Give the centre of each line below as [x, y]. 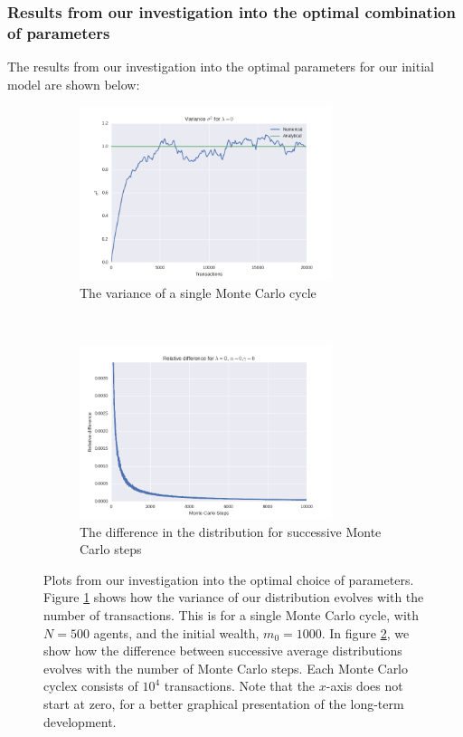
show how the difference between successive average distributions [223, 651]
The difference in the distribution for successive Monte [231, 531]
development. [80, 721]
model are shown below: [74, 84]
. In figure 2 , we [365, 632]
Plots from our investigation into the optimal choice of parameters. [229, 579]
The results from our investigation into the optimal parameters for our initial [221, 67]
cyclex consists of [91, 686]
